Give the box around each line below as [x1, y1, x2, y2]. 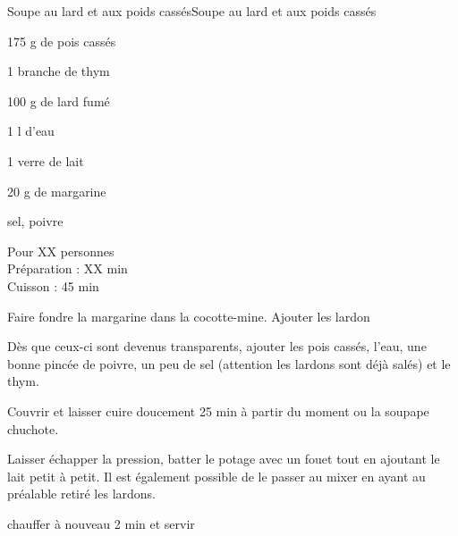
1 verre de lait [7, 151, 84, 170]
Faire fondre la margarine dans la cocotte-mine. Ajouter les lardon [7, 306, 370, 325]
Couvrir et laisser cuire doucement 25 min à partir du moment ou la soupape [7, 401, 429, 420]
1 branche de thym [7, 62, 110, 80]
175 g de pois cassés [7, 31, 116, 50]
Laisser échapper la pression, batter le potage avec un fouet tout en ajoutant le [7, 449, 440, 468]
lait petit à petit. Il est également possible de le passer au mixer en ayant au [7, 466, 426, 485]
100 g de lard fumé [7, 91, 110, 110]
